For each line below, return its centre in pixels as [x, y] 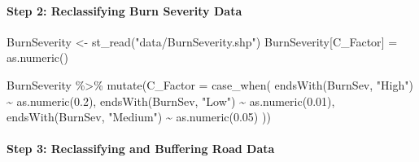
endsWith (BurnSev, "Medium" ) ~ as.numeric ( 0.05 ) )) [139, 117]
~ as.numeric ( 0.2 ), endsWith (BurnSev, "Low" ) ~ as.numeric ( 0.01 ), [171, 101]
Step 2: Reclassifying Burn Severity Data [124, 10]
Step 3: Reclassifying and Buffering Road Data [141, 149]
